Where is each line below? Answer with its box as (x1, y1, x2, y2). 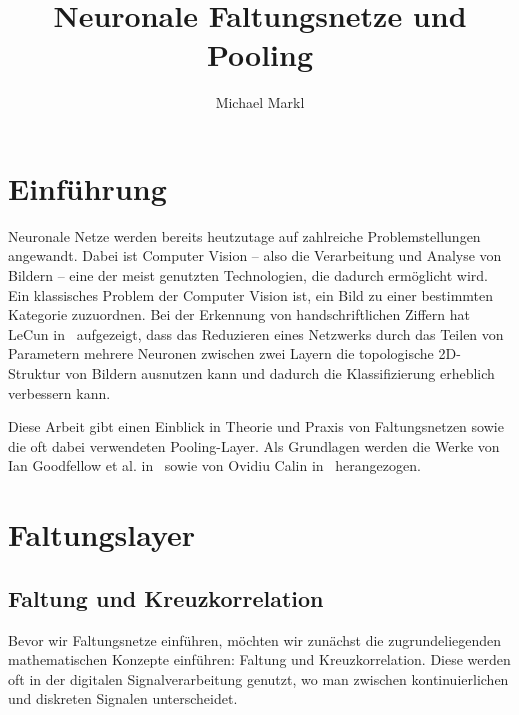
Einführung (8, 167, 167, 208)
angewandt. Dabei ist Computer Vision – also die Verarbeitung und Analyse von (8, 245, 502, 266)
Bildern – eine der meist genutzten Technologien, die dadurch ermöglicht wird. (8, 265, 488, 286)
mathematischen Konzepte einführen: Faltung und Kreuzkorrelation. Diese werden (8, 649, 511, 670)
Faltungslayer (8, 514, 196, 555)
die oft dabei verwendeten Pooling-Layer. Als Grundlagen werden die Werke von (8, 435, 500, 456)
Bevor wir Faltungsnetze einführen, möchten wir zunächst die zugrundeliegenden (8, 629, 502, 650)
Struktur (8, 363, 61, 383)
